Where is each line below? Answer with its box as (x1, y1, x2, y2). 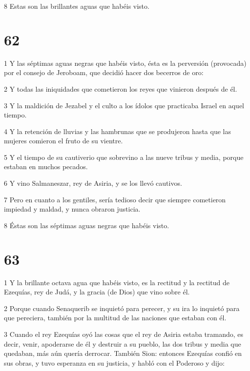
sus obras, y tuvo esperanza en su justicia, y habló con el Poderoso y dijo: (4, 357, 225, 368)
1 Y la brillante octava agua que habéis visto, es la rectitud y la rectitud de (4, 277, 229, 287)
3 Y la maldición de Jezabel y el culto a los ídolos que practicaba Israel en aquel (4, 100, 245, 110)
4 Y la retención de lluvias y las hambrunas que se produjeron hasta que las (4, 126, 231, 136)
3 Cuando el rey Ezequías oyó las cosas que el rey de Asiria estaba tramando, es (4, 329, 244, 339)
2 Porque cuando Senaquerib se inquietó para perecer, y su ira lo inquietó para (4, 303, 240, 313)
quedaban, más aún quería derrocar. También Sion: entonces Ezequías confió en (4, 348, 242, 358)
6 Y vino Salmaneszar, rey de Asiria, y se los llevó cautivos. (4, 178, 182, 188)
